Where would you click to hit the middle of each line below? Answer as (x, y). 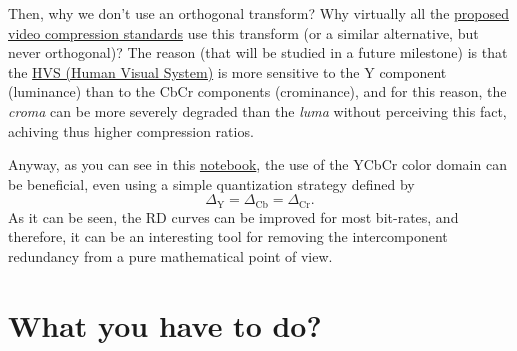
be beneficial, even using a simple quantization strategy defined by (211, 183)
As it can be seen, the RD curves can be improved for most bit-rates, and (233, 216)
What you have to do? (165, 324)
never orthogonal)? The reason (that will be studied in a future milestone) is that (258, 52)
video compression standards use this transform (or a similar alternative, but (243, 32)
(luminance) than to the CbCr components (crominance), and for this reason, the (257, 91)
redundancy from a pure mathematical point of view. (170, 255)
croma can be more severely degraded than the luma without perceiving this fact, (257, 110)
